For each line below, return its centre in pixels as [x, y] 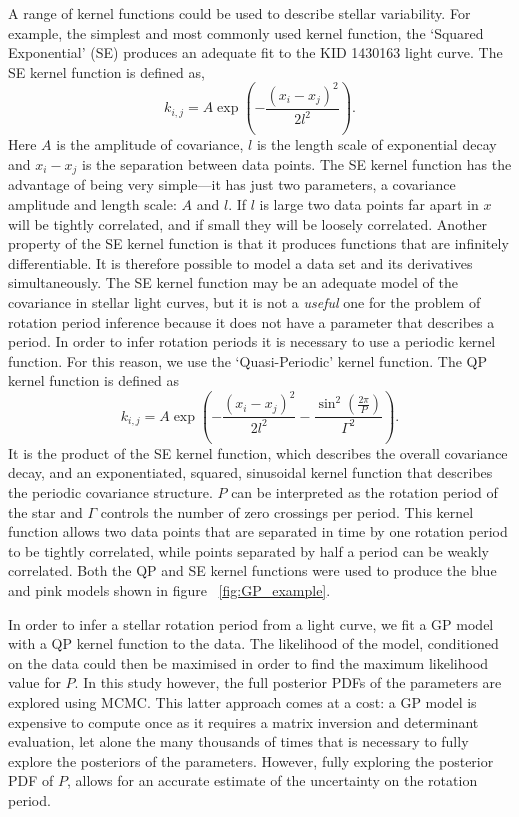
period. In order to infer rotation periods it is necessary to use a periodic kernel [252, 341]
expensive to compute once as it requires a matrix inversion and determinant [243, 721]
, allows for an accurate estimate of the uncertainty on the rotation [272, 780]
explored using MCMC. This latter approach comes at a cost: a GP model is [242, 701]
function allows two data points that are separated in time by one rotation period [258, 531]
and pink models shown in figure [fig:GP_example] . [169, 589]
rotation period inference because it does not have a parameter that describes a [251, 321]
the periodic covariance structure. [110, 492]
